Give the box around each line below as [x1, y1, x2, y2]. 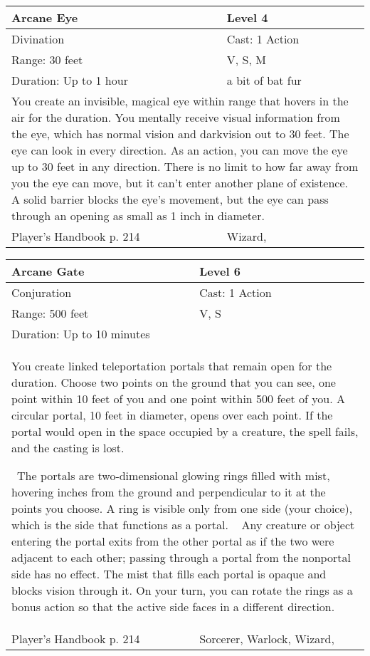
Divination [11, 31, 65, 47]
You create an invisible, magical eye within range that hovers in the [11, 93, 349, 109]
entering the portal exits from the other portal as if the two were [11, 533, 334, 549]
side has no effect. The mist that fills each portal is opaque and [11, 566, 327, 582]
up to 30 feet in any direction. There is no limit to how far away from [11, 158, 359, 175]
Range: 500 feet [11, 305, 89, 321]
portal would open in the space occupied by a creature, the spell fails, [11, 423, 359, 439]
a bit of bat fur [226, 72, 302, 88]
